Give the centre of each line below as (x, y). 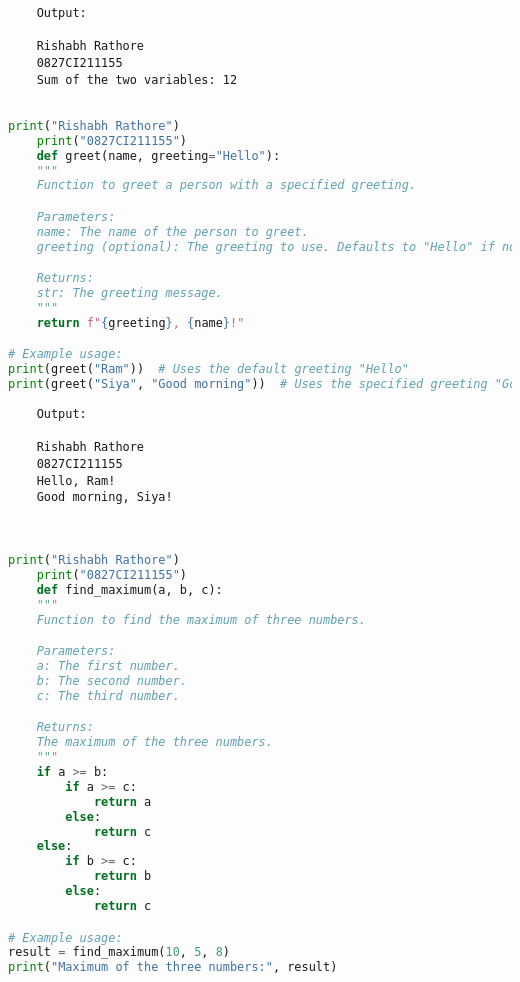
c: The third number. (108, 695)
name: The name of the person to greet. (172, 231)
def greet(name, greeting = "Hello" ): (158, 155)
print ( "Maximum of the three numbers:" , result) (173, 967)
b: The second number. (111, 681)
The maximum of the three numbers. (154, 742)
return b (122, 876)
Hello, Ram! (76, 480)
